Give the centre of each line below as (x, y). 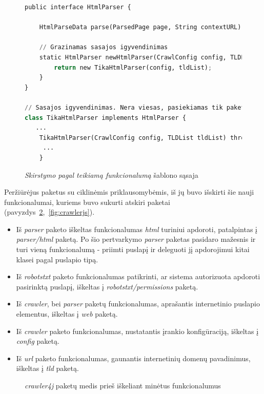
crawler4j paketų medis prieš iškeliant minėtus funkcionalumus (123, 385)
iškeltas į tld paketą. (47, 368)
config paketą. (38, 341)
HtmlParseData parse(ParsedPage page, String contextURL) (140, 27)
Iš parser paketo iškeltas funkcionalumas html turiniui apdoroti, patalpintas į (137, 229)
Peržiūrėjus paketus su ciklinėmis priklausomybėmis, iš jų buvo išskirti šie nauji (129, 192)
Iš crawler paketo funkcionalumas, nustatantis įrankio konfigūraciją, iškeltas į (137, 331)
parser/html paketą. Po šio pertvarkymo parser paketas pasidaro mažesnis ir (136, 239)
